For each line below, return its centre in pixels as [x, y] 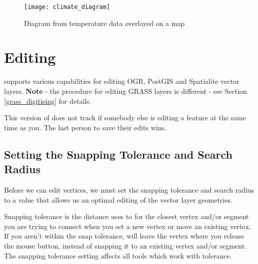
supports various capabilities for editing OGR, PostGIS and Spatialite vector [122, 81]
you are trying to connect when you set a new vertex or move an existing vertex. [127, 226]
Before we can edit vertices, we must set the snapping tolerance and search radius [129, 189]
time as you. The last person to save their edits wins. [85, 127]
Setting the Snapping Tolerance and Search [118, 154]
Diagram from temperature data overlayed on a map [104, 23]
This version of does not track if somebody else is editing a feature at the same [125, 118]
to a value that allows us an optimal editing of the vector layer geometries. [118, 199]
